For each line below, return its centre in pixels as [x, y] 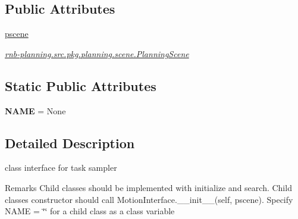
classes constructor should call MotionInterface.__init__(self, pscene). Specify [149, 199]
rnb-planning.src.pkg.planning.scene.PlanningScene [97, 53]
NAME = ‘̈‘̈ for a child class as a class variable [90, 211]
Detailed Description [70, 143]
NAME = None [35, 110]
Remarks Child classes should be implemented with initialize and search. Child [148, 187]
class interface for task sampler [61, 168]
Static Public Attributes [81, 85]
